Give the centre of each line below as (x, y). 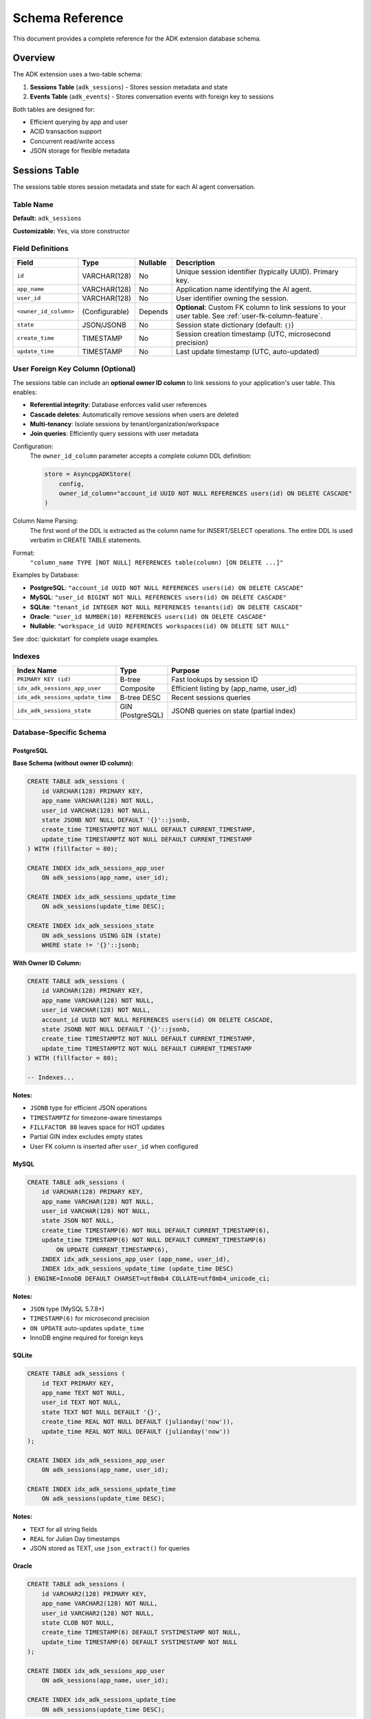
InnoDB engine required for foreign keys (87, 1338)
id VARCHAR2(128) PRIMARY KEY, (94, 1594)
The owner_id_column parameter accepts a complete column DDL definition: (141, 456)
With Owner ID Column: (47, 963)
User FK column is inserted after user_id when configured (114, 1146)
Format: (24, 553)
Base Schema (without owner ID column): (73, 763)
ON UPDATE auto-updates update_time (87, 1328)
